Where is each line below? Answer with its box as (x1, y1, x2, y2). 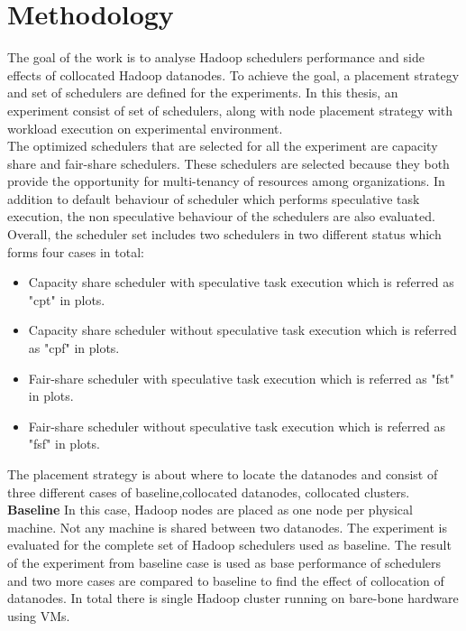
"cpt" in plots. (28, 290, 105, 309)
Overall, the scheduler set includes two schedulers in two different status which (7, 225, 442, 244)
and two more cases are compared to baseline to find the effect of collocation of (7, 571, 444, 589)
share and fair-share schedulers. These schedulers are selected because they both (7, 153, 450, 172)
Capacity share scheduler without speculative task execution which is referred (28, 320, 457, 339)
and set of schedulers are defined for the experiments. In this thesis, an (7, 83, 398, 102)
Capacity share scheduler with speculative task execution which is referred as (28, 273, 454, 292)
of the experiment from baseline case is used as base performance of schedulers (7, 552, 442, 571)
